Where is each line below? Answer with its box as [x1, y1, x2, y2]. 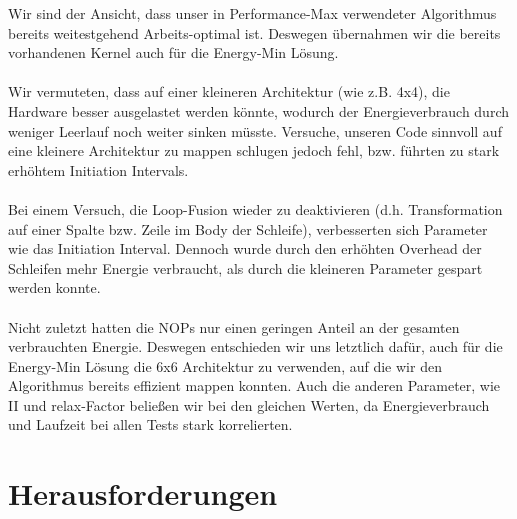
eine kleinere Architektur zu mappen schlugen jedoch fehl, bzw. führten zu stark [8, 140, 500, 161]
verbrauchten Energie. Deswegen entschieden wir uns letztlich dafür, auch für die [8, 336, 503, 357]
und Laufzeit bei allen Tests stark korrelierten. [8, 414, 293, 435]
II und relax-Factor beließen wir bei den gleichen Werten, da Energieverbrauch [8, 394, 490, 415]
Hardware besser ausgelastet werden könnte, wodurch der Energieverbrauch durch [8, 100, 510, 121]
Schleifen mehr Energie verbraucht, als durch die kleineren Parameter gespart [8, 257, 483, 278]
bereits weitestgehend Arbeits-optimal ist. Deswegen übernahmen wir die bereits [8, 22, 501, 43]
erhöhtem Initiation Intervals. [8, 159, 189, 180]
